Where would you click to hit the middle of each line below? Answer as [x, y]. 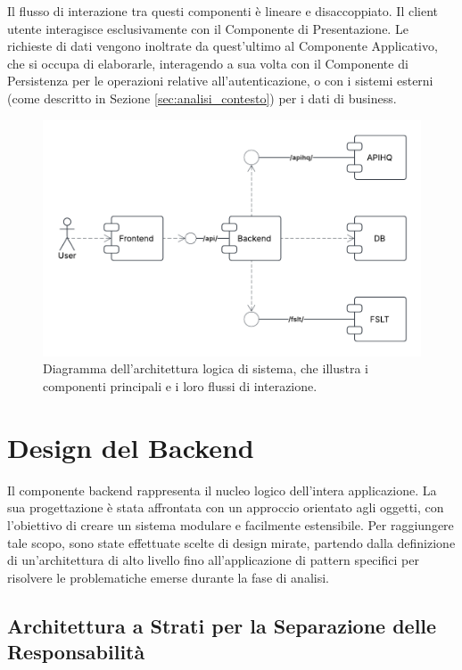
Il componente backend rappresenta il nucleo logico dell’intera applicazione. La [222, 490]
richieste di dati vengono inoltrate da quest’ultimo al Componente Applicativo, [223, 46]
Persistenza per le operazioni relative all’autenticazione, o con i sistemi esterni [220, 81]
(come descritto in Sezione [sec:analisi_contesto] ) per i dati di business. [202, 98]
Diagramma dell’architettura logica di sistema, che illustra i [206, 368]
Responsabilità [76, 652]
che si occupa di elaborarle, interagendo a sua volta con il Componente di [208, 63]
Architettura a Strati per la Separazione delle [222, 625]
